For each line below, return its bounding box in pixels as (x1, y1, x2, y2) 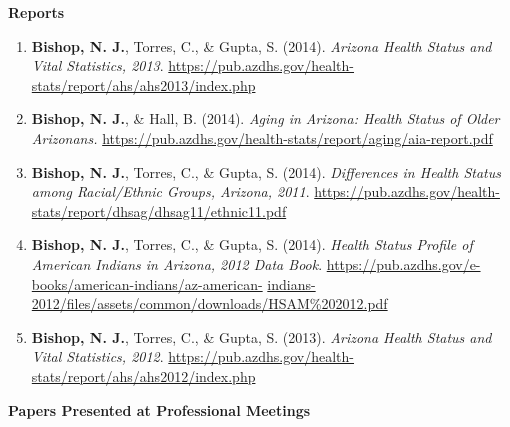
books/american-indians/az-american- (31, 273, 263, 294)
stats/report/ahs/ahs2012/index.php (31, 365, 256, 386)
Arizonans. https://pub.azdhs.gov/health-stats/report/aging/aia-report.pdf (31, 127, 493, 148)
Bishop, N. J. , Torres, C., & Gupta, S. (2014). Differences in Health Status (31, 161, 501, 182)
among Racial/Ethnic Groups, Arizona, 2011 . (31, 181, 310, 202)
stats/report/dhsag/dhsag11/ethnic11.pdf (31, 200, 287, 221)
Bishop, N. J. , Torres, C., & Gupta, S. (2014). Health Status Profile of (31, 234, 473, 255)
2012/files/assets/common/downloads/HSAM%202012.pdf (31, 293, 388, 314)
